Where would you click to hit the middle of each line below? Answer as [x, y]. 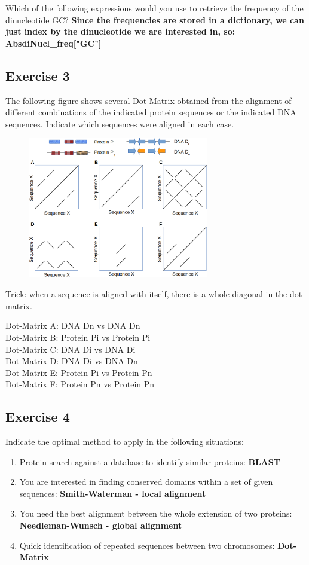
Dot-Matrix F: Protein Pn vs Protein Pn [80, 384]
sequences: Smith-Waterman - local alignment [113, 493]
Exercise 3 [38, 75]
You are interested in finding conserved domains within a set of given [146, 482]
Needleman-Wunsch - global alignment [101, 525]
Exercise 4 [38, 416]
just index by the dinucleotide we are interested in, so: [120, 31]
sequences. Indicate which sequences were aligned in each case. [120, 123]
